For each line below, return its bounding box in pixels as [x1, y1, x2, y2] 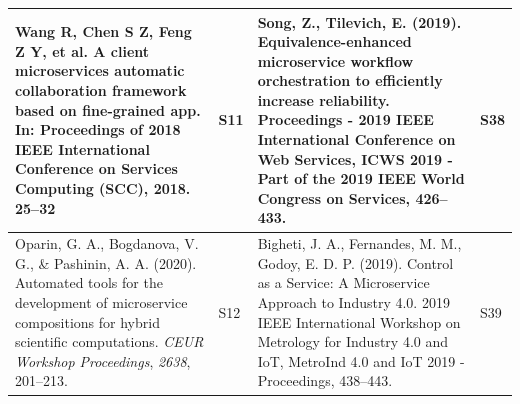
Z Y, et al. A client [15, 40, 150, 61]
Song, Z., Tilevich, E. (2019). [257, 11, 462, 32]
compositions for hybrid [15, 311, 160, 332]
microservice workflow [257, 50, 414, 71]
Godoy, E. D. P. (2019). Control [257, 252, 454, 273]
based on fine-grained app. [15, 99, 201, 120]
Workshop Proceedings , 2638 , [15, 350, 191, 371]
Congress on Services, [257, 187, 411, 208]
